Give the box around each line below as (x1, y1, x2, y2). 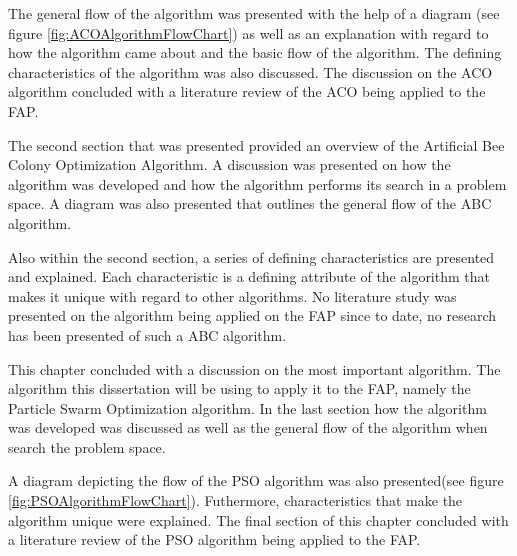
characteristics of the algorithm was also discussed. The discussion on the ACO (8, 61, 493, 82)
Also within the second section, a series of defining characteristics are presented (8, 246, 495, 267)
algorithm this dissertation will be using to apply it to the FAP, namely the (8, 378, 471, 399)
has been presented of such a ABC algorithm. (8, 324, 287, 345)
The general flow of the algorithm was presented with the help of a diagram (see (8, 3, 500, 23)
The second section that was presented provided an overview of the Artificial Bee (8, 134, 505, 155)
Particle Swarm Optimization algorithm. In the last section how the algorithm (8, 397, 487, 418)
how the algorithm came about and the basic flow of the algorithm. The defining (8, 42, 502, 63)
